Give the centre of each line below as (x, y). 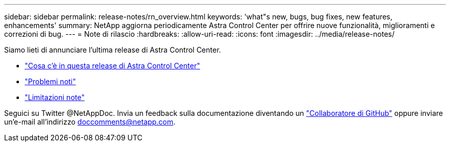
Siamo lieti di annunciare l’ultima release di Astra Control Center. (113, 50)
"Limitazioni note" (55, 97)
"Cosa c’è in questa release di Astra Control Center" (113, 66)
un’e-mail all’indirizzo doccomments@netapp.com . (90, 122)
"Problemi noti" (50, 81)
